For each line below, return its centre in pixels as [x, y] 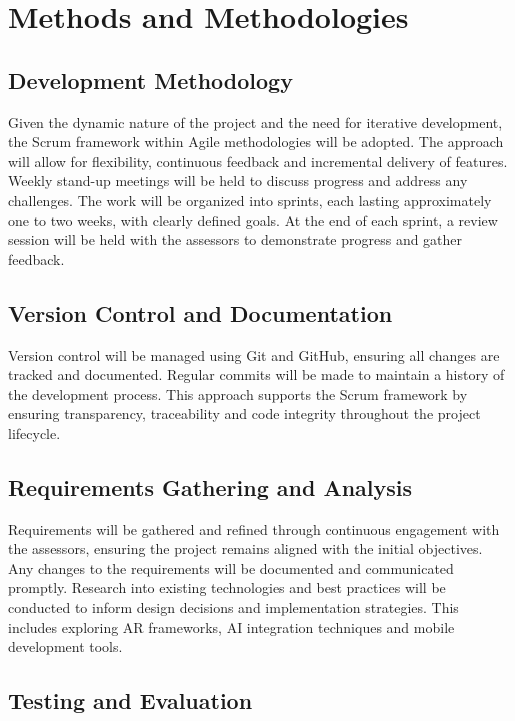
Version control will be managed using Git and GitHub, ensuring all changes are [254, 354]
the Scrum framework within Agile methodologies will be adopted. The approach [256, 141]
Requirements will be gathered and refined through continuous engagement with [254, 528]
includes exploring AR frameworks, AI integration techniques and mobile [231, 626]
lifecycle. [34, 432]
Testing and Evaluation [130, 700]
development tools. [65, 646]
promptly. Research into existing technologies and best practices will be [227, 587]
